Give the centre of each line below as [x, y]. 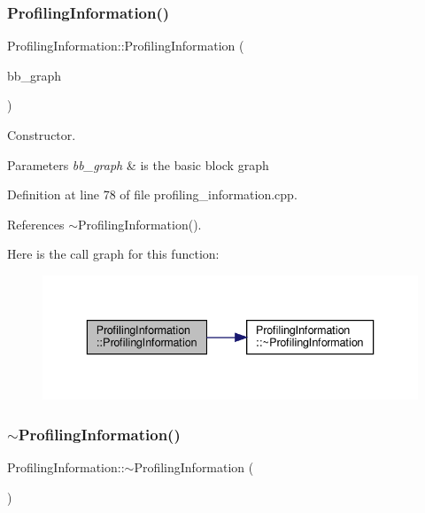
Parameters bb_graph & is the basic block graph [138, 164]
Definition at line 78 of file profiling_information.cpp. [152, 194]
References [36, 224]
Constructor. [42, 135]
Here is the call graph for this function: [113, 254]
